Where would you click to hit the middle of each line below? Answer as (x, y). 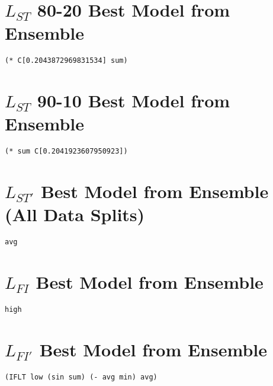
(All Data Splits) (75, 214)
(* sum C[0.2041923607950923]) (66, 151)
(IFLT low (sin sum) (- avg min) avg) (81, 377)
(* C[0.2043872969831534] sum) (66, 61)
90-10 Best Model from (134, 101)
